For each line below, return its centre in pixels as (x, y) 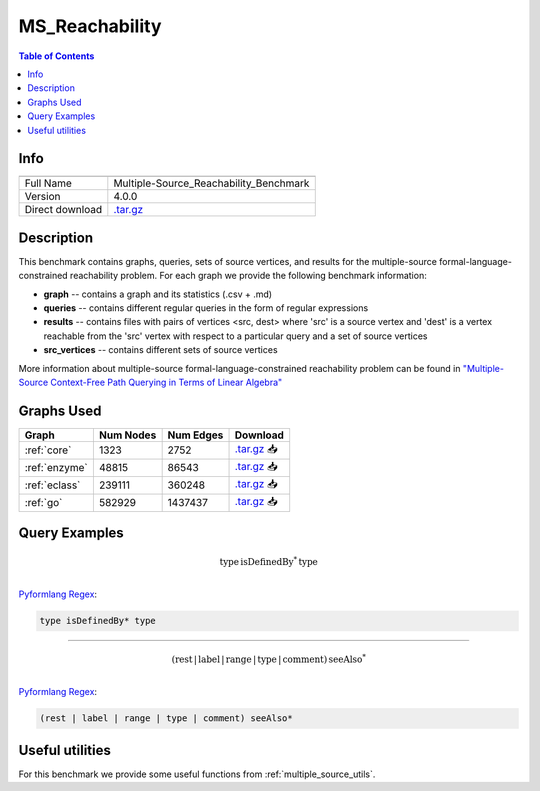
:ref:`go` (43, 503)
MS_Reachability (90, 26)
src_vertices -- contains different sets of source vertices (161, 350)
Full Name (48, 183)
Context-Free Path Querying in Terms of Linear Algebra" (166, 382)
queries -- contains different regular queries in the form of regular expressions (206, 308)
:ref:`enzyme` (56, 468)
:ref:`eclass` (52, 485)
